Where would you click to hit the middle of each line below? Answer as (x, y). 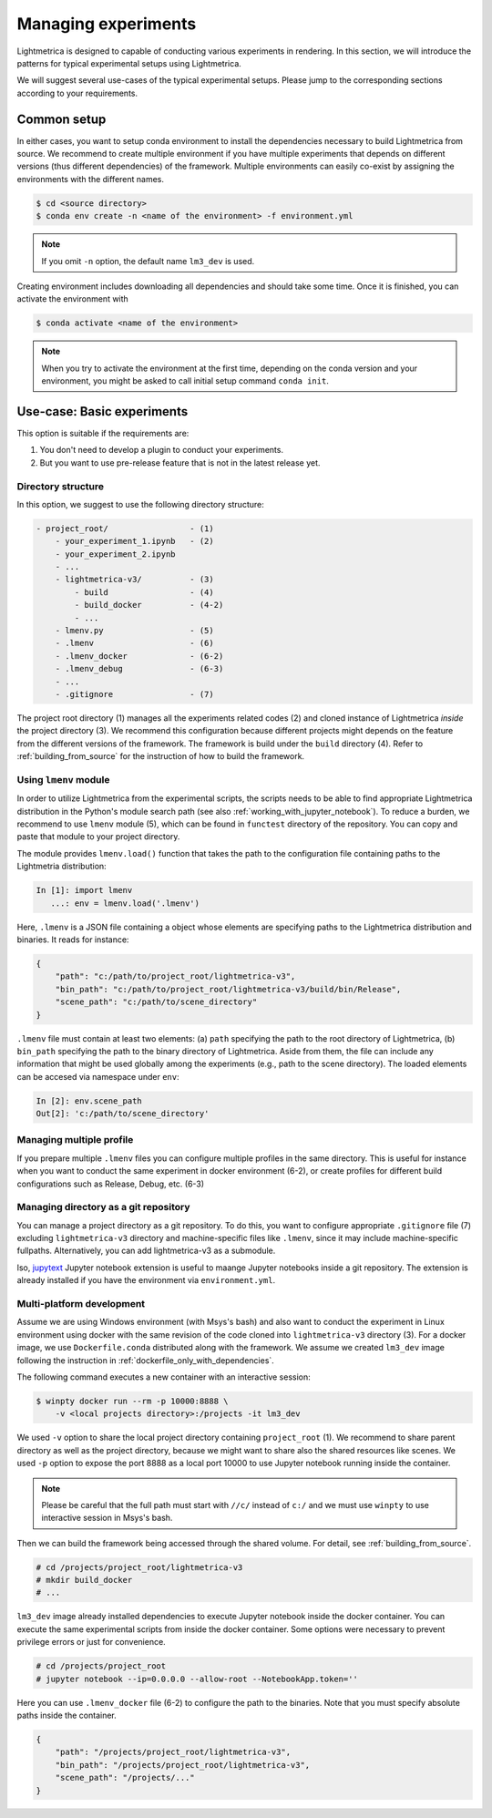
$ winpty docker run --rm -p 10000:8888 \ (132, 1401)
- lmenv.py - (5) (134, 631)
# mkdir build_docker (84, 1580)
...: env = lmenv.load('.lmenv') (125, 903)
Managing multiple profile (75, 1140)
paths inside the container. (67, 1715)
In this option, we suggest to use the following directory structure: (140, 504)
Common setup (61, 119)
